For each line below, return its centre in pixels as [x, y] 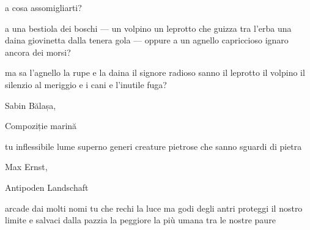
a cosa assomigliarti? [43, 7]
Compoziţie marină [41, 126]
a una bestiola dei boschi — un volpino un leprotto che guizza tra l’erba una [148, 28]
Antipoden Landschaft [47, 187]
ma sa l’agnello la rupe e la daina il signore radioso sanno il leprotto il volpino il [155, 72]
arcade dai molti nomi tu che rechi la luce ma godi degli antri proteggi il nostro [154, 208]
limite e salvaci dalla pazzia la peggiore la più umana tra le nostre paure [140, 220]
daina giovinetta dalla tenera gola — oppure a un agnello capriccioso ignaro [147, 40]
